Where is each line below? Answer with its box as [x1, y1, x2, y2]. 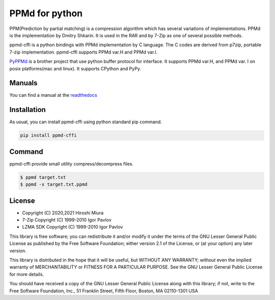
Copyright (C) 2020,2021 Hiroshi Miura [22, 209, 104, 216]
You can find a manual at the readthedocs [9, 92, 97, 98]
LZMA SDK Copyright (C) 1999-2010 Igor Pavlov [22, 224, 123, 230]
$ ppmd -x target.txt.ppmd [20, 181, 88, 187]
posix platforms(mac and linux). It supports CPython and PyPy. [9, 65, 141, 71]
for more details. [9, 271, 44, 277]
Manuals [9, 79, 38, 88]
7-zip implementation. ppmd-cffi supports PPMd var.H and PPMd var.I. [9, 49, 158, 55]
